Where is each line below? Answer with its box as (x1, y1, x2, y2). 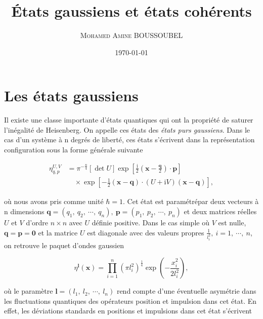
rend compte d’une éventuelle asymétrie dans (116, 286, 256, 296)
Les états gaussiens (4, 85, 139, 106)
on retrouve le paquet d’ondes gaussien (4, 240, 124, 250)
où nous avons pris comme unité (4, 196, 104, 207)
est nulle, (218, 217, 246, 228)
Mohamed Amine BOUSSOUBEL (80, 30, 183, 41)
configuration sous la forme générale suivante (4, 144, 143, 155)
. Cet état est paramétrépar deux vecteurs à (123, 196, 259, 207)
